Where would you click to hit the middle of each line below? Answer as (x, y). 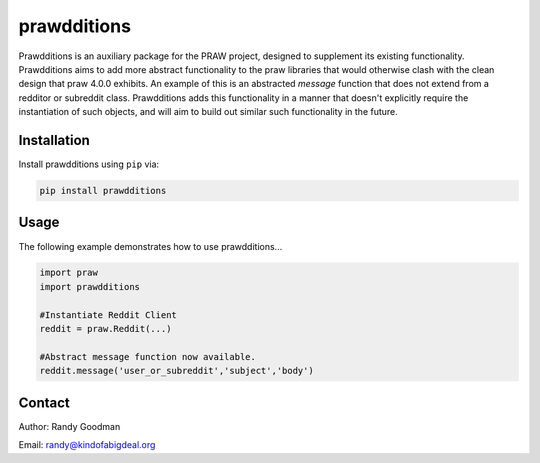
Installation (54, 140)
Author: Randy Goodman (69, 426)
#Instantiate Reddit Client (108, 314)
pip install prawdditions (103, 190)
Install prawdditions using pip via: (89, 164)
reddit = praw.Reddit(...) (105, 329)
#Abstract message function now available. (148, 356)
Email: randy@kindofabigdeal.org (87, 445)
